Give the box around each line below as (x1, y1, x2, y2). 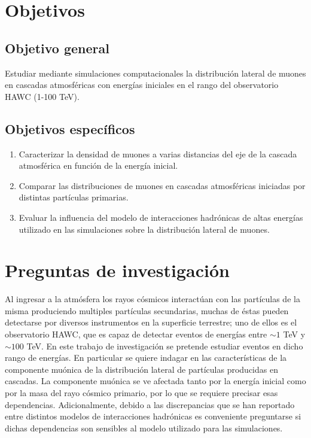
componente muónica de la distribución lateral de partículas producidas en (5, 363, 278, 375)
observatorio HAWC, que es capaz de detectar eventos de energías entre (5, 328, 267, 340)
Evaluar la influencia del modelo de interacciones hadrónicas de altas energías (19, 211, 303, 223)
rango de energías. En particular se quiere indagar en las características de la (5, 351, 287, 364)
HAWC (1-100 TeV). (5, 90, 80, 102)
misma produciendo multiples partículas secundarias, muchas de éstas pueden (5, 304, 289, 317)
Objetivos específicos (5, 119, 135, 138)
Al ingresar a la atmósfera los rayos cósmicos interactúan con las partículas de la (5, 293, 300, 305)
